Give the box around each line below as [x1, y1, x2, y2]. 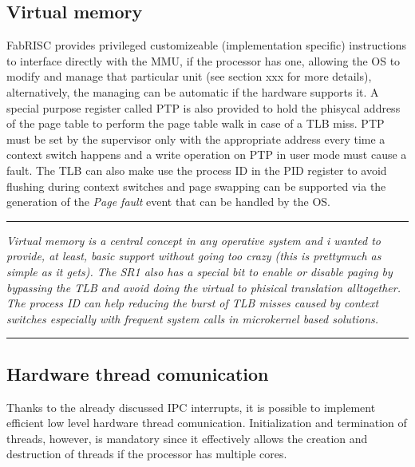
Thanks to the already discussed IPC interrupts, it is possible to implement [6, 398, 376, 415]
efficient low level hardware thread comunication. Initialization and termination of [6, 414, 407, 431]
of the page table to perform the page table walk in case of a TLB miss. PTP [6, 115, 385, 132]
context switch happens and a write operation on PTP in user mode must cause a [6, 146, 407, 163]
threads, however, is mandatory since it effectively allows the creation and [6, 429, 368, 446]
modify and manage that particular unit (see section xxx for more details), [6, 68, 372, 85]
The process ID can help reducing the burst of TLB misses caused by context [6, 295, 379, 311]
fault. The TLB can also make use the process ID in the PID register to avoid [6, 161, 387, 178]
